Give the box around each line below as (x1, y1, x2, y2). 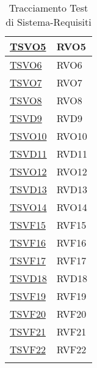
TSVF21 (10, 324, 46, 339)
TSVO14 (10, 200, 47, 214)
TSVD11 (10, 147, 47, 161)
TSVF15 (10, 218, 46, 232)
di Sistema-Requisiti (5, 15, 92, 29)
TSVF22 (10, 342, 46, 356)
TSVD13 (10, 182, 47, 196)
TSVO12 (10, 164, 47, 178)
